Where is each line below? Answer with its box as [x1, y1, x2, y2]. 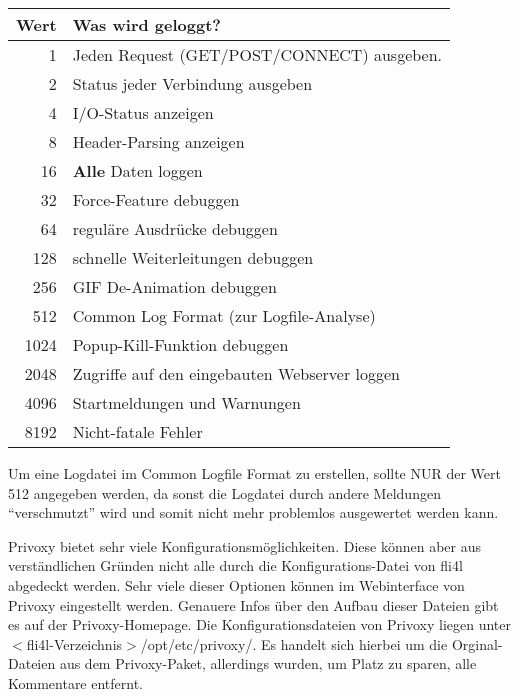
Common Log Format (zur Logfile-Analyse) [72, 304, 376, 327]
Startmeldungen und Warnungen [72, 391, 301, 414]
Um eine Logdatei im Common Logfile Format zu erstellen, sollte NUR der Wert [8, 463, 501, 483]
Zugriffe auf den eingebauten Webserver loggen [72, 362, 401, 385]
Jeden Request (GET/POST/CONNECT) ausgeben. [72, 43, 443, 66]
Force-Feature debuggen [72, 188, 240, 211]
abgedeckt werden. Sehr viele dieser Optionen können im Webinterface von [8, 574, 465, 595]
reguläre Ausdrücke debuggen [72, 217, 278, 240]
